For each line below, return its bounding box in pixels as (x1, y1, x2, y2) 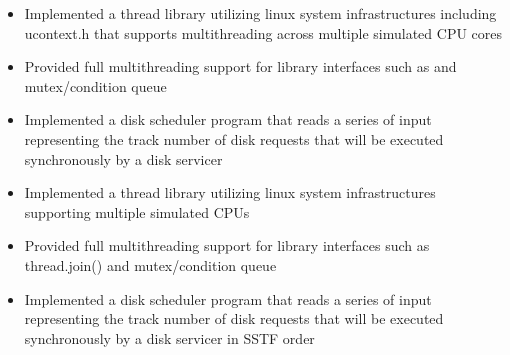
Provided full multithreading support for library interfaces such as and (24, 56, 457, 77)
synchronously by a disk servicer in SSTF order (24, 327, 315, 348)
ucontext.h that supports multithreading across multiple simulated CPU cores (24, 22, 503, 43)
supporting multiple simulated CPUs (24, 201, 250, 222)
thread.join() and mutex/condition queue (24, 254, 277, 275)
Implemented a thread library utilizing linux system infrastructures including (24, 3, 497, 23)
